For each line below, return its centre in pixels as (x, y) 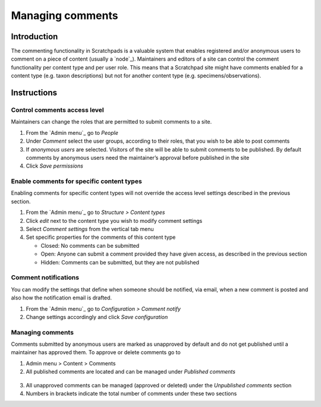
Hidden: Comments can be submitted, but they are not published (120, 262)
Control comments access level (57, 110)
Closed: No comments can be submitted (90, 245)
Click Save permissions (54, 166)
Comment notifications (45, 277)
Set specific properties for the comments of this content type (101, 237)
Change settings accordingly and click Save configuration (97, 317)
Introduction (34, 37)
